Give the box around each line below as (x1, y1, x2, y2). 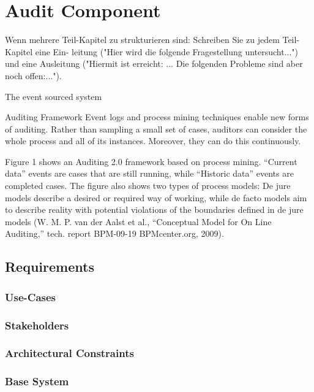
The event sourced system (5, 90, 102, 102)
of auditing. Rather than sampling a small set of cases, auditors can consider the (5, 122, 307, 135)
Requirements (5, 257, 94, 276)
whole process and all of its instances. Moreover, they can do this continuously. (5, 134, 301, 147)
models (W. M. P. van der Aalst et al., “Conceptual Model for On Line (5, 215, 272, 228)
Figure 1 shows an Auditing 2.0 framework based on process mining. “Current (5, 155, 297, 167)
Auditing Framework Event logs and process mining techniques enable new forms (5, 110, 309, 123)
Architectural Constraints (5, 345, 134, 361)
